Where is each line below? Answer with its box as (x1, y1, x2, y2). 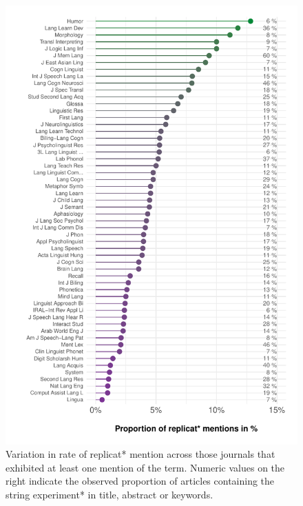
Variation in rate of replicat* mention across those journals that (6, 447, 275, 461)
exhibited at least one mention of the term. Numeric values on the (6, 460, 285, 474)
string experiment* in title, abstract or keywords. (6, 487, 213, 501)
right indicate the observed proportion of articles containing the (6, 474, 275, 488)
